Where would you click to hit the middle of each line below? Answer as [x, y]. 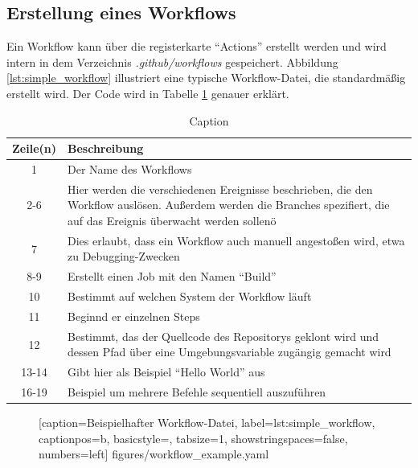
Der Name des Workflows [130, 169]
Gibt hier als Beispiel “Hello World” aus [166, 372]
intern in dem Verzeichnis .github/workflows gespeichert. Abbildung [172, 62]
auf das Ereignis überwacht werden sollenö [172, 221]
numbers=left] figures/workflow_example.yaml [154, 454]
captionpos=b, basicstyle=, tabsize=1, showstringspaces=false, [193, 438]
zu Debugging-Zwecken [124, 256]
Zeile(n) [34, 148]
